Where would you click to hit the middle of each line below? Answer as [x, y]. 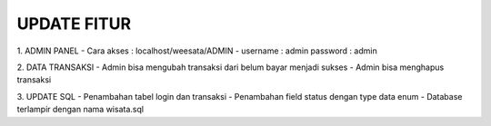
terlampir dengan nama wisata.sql [80, 110]
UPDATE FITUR [74, 24]
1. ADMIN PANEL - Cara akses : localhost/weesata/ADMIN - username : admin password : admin [197, 51]
